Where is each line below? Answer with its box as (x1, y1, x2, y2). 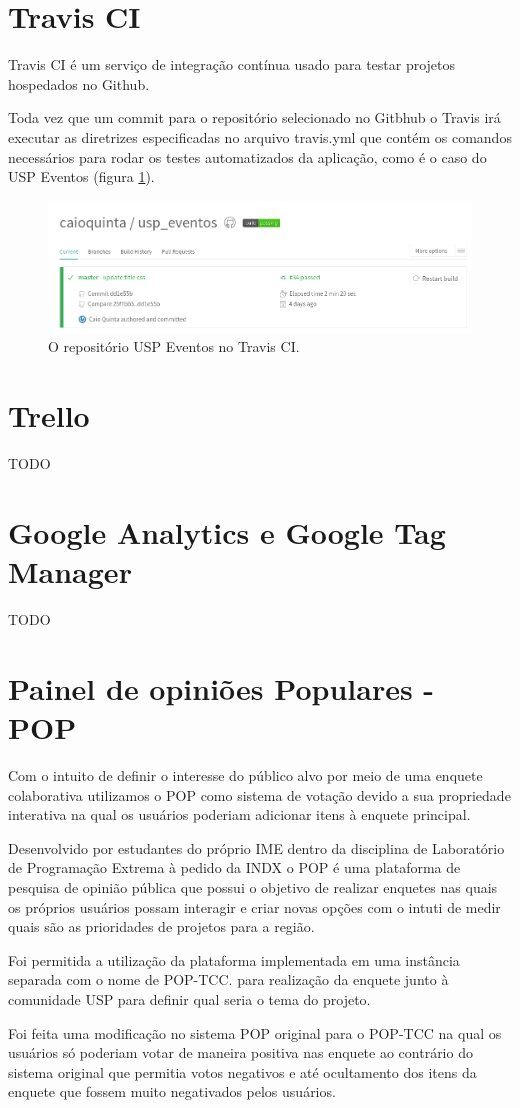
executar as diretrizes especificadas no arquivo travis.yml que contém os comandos (8, 126, 512, 147)
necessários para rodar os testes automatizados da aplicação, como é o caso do (8, 146, 487, 167)
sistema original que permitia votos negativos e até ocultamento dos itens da (8, 1061, 477, 1082)
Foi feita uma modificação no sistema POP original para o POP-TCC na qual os (8, 1022, 502, 1043)
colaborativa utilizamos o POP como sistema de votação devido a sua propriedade (8, 784, 511, 805)
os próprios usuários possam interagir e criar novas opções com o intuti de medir (8, 896, 501, 917)
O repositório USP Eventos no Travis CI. (48, 336, 300, 357)
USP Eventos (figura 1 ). (8, 166, 155, 187)
